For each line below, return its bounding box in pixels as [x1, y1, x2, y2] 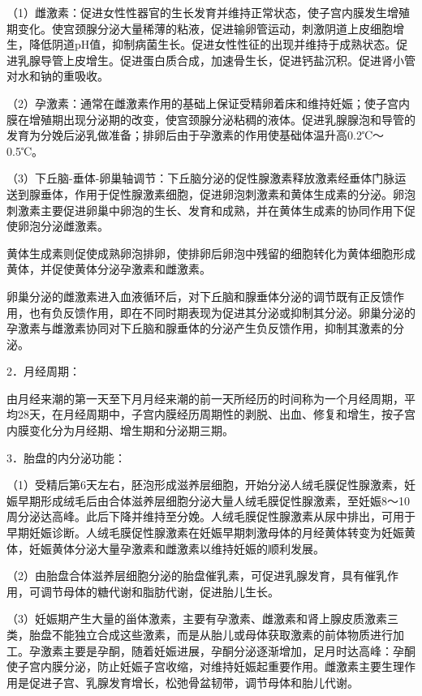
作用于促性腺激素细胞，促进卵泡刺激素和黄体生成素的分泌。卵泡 [74, 185, 416, 202]
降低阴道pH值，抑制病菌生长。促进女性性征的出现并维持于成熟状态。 [28, 36, 397, 53]
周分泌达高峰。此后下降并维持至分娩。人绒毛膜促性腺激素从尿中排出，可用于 [6, 508, 416, 525]
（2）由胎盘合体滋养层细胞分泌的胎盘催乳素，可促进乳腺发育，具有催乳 [6, 567, 387, 584]
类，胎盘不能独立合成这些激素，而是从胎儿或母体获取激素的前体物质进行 [6, 626, 393, 642]
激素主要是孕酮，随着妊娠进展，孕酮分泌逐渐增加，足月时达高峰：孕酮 [40, 642, 416, 659]
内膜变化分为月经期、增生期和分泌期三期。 [6, 422, 234, 439]
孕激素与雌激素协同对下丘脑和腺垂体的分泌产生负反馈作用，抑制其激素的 [6, 320, 393, 337]
